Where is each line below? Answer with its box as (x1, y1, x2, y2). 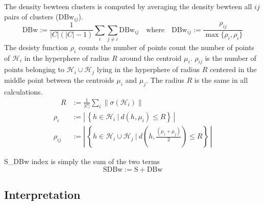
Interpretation (4, 187, 81, 202)
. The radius (146, 74, 184, 85)
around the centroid (119, 52, 182, 63)
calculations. (4, 86, 43, 97)
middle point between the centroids (4, 74, 114, 85)
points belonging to (4, 64, 64, 75)
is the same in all (194, 74, 248, 85)
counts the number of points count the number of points (78, 41, 254, 52)
